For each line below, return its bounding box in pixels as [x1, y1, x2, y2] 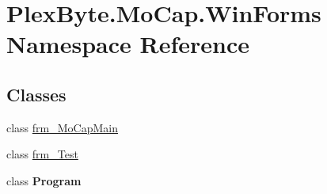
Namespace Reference [6, 28, 249, 60]
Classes [6, 82, 67, 106]
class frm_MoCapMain [6, 119, 118, 135]
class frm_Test [6, 146, 78, 162]
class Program [6, 172, 82, 188]
